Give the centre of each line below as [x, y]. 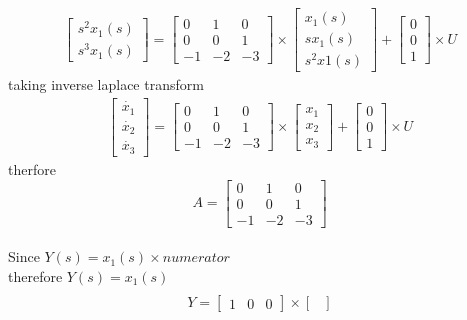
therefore [35, 275]
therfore [32, 168]
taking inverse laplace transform [106, 84]
